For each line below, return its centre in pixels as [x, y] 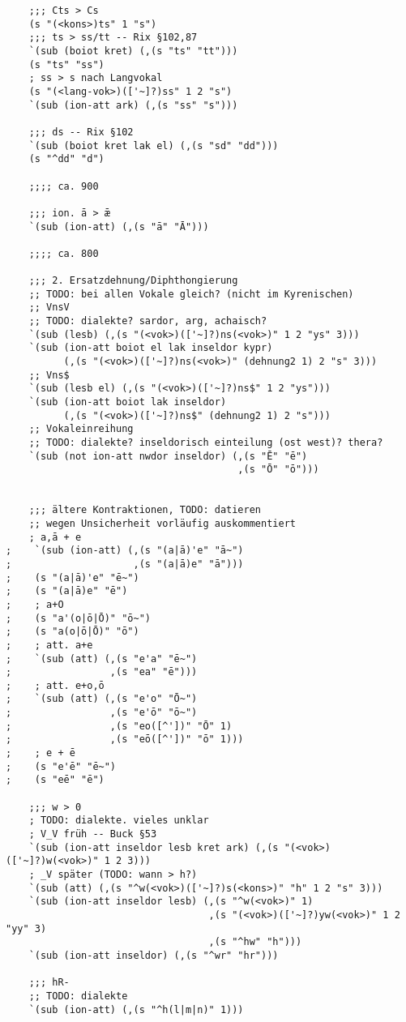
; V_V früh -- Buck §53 [93, 834]
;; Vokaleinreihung [81, 429]
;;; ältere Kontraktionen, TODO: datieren [145, 510]
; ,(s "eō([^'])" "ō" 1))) [125, 740]
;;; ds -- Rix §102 [81, 132]
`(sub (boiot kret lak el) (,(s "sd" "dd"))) [154, 145]
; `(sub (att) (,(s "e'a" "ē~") [102, 659]
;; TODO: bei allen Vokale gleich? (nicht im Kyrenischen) [191, 294]
